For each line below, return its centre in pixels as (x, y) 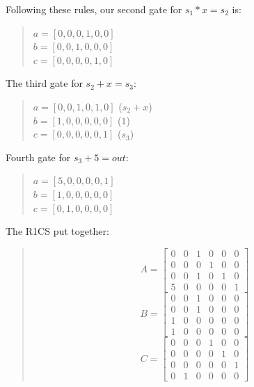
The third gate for (44, 83)
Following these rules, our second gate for (94, 9)
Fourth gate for (38, 157)
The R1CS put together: (57, 231)
